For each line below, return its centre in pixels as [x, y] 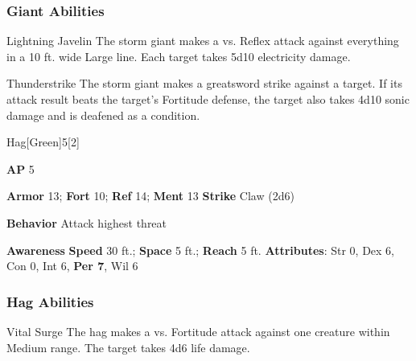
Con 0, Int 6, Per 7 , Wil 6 [72, 266]
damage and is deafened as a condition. [103, 115]
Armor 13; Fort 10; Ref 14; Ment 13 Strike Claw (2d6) [150, 196]
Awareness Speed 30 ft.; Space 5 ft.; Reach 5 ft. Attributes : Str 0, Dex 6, [201, 250]
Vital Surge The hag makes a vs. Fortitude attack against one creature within [198, 331]
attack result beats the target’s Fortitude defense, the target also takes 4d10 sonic [208, 99]
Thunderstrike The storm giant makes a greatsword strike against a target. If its [204, 83]
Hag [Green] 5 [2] [43, 142]
